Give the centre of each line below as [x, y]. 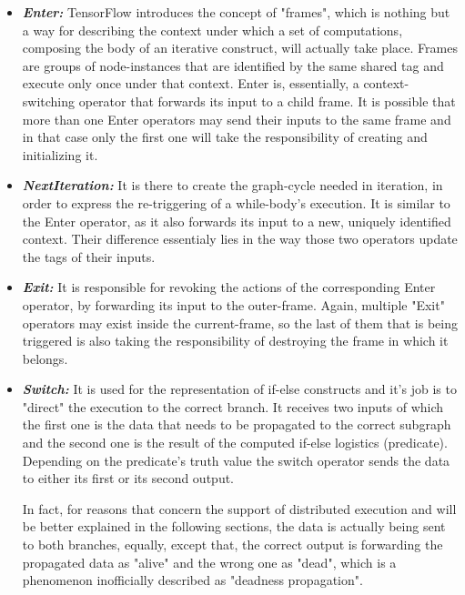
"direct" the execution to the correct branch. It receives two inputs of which [233, 406]
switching [49, 101]
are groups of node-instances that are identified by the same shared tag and [233, 65]
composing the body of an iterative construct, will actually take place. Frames [240, 48]
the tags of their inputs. [89, 256]
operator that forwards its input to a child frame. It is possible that [267, 101]
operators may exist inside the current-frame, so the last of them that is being [240, 323]
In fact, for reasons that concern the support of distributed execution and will [239, 508]
